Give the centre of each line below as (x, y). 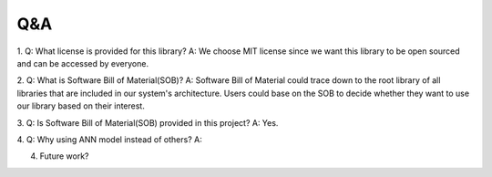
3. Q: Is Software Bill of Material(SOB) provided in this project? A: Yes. (148, 122)
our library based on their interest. (81, 106)
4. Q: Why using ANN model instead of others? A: (109, 139)
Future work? (64, 156)
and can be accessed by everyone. (83, 63)
